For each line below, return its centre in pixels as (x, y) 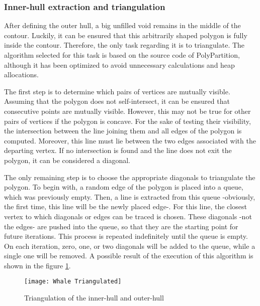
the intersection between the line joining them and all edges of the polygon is (123, 131)
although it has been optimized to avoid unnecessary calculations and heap (119, 64)
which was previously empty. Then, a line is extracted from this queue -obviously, (130, 196)
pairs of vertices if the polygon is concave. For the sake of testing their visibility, (127, 121)
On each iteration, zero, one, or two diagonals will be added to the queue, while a (130, 246)
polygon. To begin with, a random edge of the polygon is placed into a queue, (124, 187)
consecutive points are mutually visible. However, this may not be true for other (127, 111)
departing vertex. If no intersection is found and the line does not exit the (118, 150)
